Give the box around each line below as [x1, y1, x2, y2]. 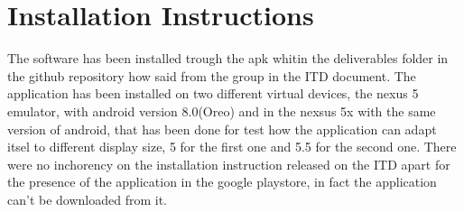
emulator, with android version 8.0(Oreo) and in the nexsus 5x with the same [7, 101, 436, 120]
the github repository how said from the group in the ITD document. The [7, 66, 416, 85]
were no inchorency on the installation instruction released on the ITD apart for [7, 154, 450, 173]
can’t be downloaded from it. [7, 189, 168, 208]
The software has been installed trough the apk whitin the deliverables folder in [7, 49, 449, 68]
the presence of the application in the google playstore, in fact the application [7, 172, 437, 191]
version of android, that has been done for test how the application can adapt [7, 119, 437, 138]
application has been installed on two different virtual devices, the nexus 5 [7, 84, 419, 103]
